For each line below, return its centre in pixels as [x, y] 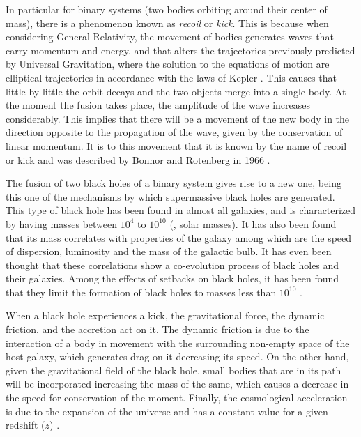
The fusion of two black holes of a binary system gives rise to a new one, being [174, 183]
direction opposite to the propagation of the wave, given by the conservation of [174, 132]
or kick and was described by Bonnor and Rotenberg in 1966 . [138, 159]
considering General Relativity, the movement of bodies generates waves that [170, 37]
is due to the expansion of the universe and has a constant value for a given [167, 411]
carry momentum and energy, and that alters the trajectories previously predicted [180, 50]
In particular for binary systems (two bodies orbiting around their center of [167, 9]
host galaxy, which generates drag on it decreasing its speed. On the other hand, [177, 356]
